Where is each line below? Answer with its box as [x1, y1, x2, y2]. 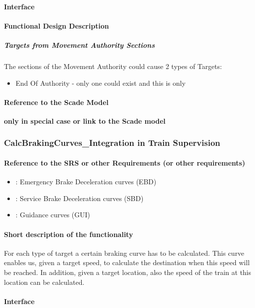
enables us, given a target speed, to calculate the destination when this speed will [4, 257, 250, 268]
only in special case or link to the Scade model [4, 115, 166, 126]
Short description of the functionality [4, 229, 133, 239]
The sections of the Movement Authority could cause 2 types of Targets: [4, 61, 222, 71]
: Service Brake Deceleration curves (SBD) [15, 193, 144, 203]
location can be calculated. [4, 276, 85, 287]
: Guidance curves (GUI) [15, 209, 90, 220]
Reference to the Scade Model [4, 97, 109, 107]
